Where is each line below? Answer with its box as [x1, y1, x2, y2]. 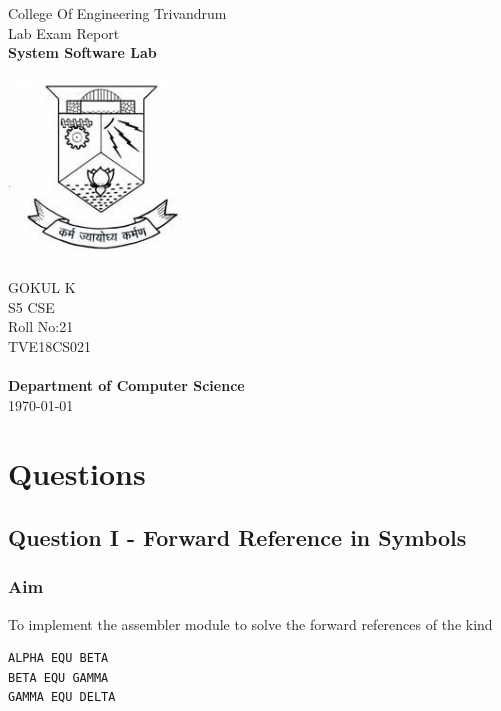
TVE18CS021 [8, 335, 92, 356]
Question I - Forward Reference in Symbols [8, 521, 467, 552]
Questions [8, 453, 146, 494]
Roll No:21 [8, 316, 74, 337]
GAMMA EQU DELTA [8, 690, 116, 705]
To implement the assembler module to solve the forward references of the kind [8, 613, 493, 634]
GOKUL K [8, 277, 76, 298]
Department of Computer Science [8, 375, 245, 396]
